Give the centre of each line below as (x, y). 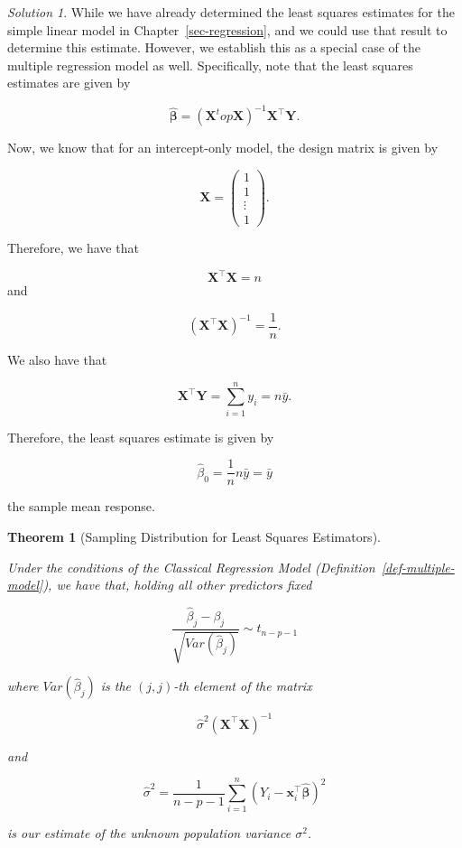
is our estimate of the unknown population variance (149, 833)
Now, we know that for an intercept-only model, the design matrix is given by (223, 148)
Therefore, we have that (73, 248)
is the (115, 686)
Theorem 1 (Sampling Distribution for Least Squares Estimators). (194, 536)
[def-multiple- (418, 567)
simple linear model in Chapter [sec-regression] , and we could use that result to (227, 29)
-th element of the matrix (243, 686)
